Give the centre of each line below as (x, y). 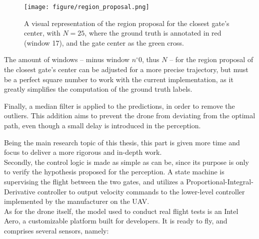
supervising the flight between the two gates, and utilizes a (94, 181)
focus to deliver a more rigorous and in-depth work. (83, 152)
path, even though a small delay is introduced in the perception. (102, 125)
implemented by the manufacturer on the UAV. (77, 201)
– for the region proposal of (211, 59)
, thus (150, 59)
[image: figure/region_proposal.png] (87, 7)
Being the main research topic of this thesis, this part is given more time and (122, 142)
